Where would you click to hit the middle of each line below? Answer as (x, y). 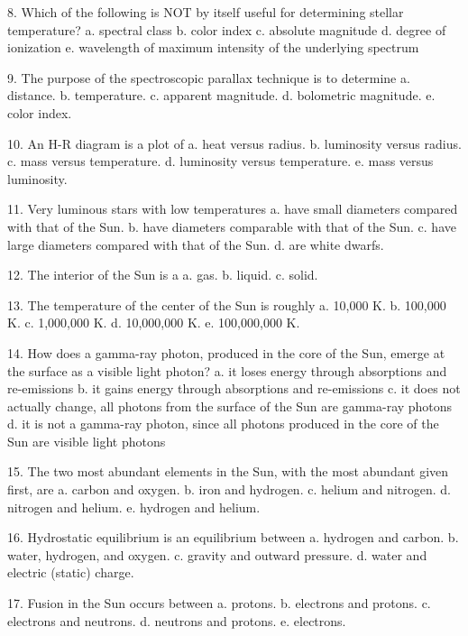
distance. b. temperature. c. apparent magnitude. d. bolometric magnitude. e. (221, 95)
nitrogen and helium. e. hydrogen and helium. (134, 507)
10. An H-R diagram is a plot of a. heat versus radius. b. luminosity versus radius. (234, 143)
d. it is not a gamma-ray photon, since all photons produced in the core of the (223, 424)
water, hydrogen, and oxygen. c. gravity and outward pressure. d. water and (217, 554)
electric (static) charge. (71, 572)
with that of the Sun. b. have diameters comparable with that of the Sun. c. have (232, 226)
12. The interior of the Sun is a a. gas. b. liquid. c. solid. (163, 275)
